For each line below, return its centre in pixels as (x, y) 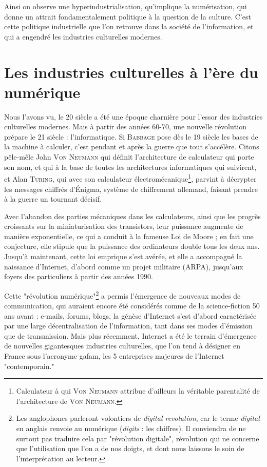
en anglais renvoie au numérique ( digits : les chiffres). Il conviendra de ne (131, 428)
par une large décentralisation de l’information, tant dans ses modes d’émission (128, 326)
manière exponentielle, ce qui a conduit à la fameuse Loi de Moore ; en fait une (129, 236)
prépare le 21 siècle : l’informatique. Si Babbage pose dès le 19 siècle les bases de (131, 136)
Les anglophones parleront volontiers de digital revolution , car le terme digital (138, 418)
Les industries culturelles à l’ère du (131, 72)
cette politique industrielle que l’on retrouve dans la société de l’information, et (129, 26)
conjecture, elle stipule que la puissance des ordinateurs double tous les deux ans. (132, 246)
